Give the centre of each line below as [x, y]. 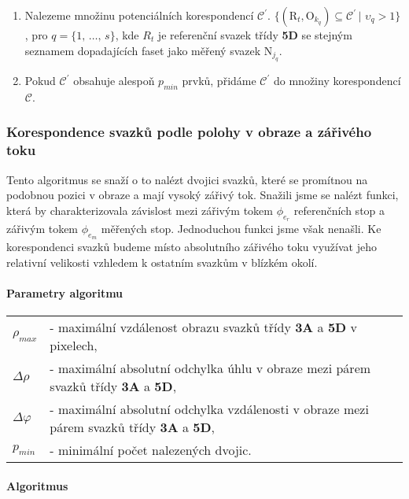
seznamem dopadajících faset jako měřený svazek [143, 50]
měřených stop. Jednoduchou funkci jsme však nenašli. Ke [241, 228]
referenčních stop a [339, 210]
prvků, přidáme [219, 80]
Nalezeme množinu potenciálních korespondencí [139, 15]
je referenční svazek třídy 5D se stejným [255, 35]
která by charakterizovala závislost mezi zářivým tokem [140, 210]
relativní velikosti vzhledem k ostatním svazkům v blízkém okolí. [162, 262]
